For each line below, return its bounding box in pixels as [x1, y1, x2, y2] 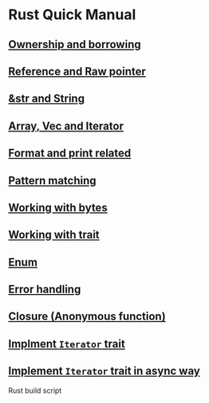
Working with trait [8, 228, 100, 242]
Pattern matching [8, 174, 97, 187]
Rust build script [8, 385, 62, 395]
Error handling [8, 283, 81, 296]
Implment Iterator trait [8, 337, 125, 350]
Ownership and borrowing [8, 38, 141, 51]
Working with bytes [8, 200, 108, 214]
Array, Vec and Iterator [8, 119, 124, 133]
